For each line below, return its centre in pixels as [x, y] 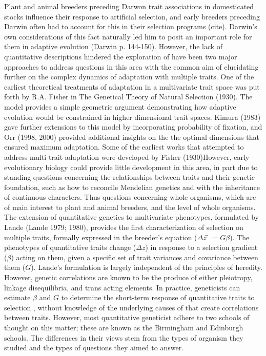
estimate [17, 297]
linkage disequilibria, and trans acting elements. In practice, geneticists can [122, 287]
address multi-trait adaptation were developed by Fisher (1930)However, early [127, 156]
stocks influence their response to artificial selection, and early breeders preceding [132, 16]
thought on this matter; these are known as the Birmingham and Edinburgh [124, 327]
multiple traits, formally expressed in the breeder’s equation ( [101, 237]
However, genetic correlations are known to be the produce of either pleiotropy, [128, 277]
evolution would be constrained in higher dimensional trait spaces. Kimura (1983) [132, 117]
